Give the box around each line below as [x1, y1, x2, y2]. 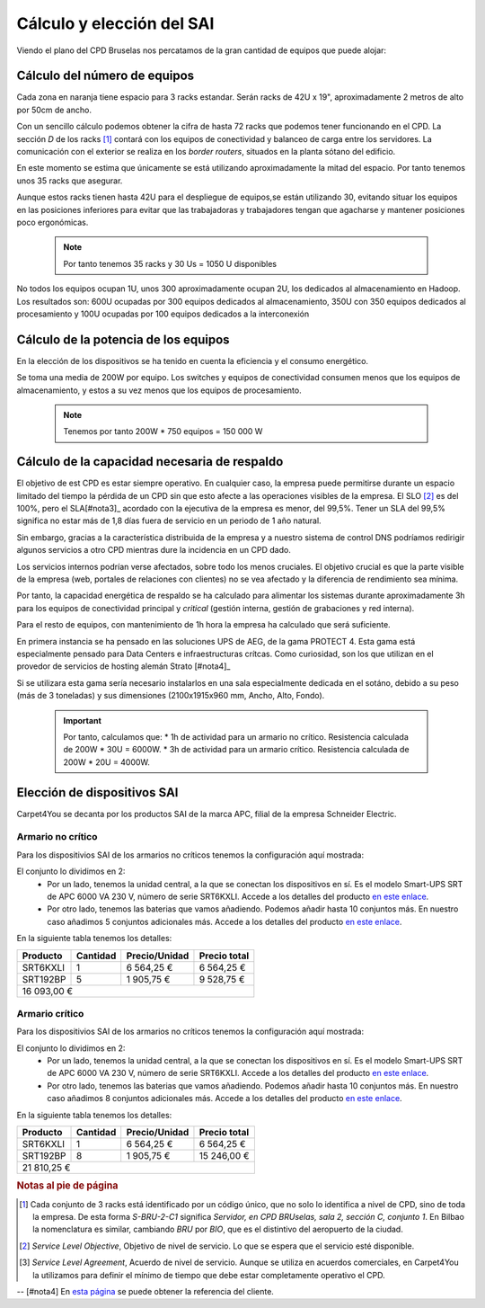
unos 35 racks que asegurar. [16, 175, 123, 186]
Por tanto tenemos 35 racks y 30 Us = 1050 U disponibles [63, 258, 278, 269]
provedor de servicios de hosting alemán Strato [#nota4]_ [16, 661, 231, 672]
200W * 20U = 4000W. [63, 756, 150, 768]
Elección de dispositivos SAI [16, 785, 179, 800]
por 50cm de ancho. [16, 104, 93, 115]
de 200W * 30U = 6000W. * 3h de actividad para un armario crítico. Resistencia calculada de [63, 744, 410, 755]
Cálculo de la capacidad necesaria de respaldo [16, 454, 284, 469]
